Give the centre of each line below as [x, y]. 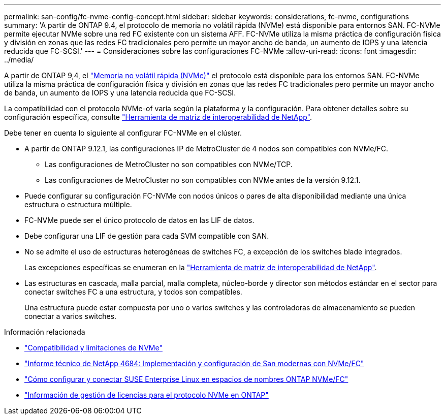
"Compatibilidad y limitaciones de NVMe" [93, 348]
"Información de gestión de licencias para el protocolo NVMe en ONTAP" [147, 395]
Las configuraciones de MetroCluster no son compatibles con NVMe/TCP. [169, 164]
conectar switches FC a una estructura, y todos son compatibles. [133, 292]
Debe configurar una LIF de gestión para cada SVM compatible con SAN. [147, 236]
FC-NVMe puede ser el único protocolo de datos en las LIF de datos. [139, 220]
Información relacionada [45, 332]
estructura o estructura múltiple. [78, 204]
